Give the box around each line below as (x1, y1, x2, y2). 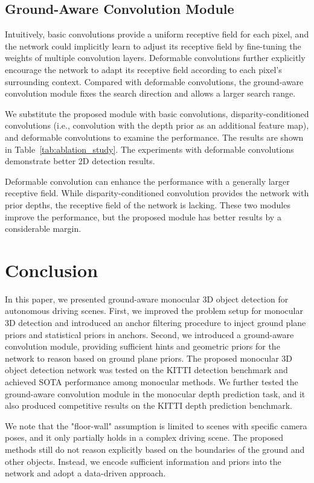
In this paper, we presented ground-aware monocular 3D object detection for (5, 292, 289, 305)
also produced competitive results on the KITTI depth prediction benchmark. (5, 399, 293, 412)
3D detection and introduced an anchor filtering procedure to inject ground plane (5, 316, 306, 329)
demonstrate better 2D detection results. (5, 155, 155, 167)
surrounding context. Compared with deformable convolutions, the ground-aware (5, 75, 304, 88)
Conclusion (5, 257, 98, 282)
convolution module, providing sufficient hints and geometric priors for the (5, 340, 280, 353)
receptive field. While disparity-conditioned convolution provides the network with (5, 187, 309, 199)
